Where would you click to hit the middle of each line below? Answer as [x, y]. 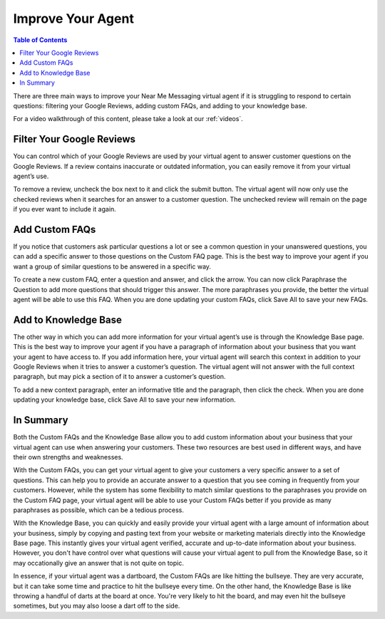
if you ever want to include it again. [65, 209]
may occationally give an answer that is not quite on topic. [99, 563]
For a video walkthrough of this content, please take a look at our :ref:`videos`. [128, 119]
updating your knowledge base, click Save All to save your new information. [124, 400]
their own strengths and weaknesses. [68, 457]
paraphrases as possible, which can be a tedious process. [99, 510]
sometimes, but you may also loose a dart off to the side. [97, 606]
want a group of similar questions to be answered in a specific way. [112, 266]
